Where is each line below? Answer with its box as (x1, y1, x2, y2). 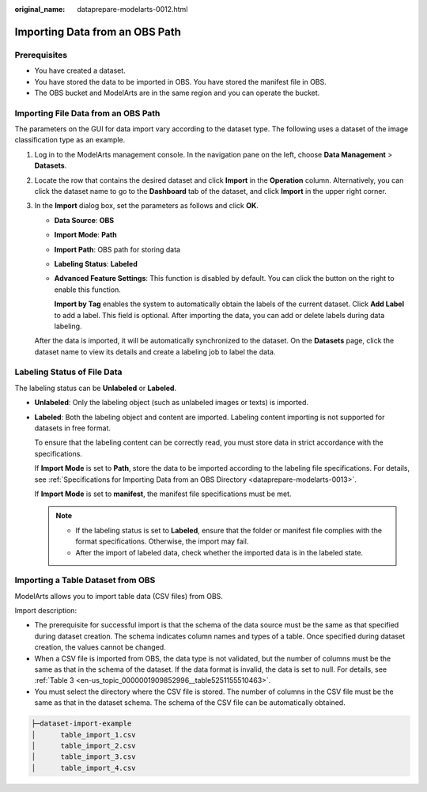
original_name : (14, 5, 66, 13)
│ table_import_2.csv (31, 741, 136, 750)
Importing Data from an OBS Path (14, 25, 181, 39)
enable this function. (54, 285, 122, 294)
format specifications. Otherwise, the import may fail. (75, 536, 249, 546)
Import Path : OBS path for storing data (54, 244, 181, 254)
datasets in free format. (34, 423, 111, 433)
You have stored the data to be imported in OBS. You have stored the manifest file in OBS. (34, 77, 327, 86)
